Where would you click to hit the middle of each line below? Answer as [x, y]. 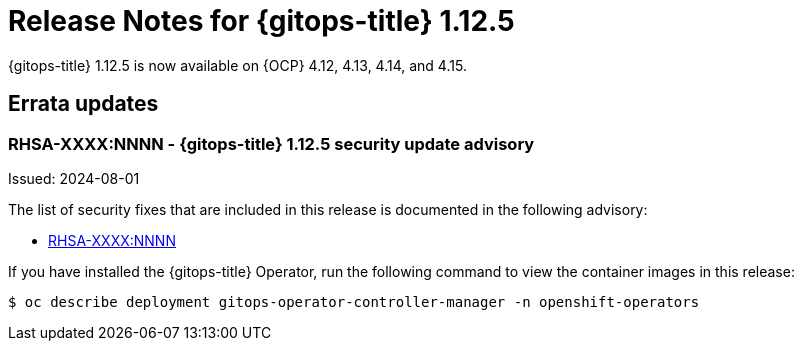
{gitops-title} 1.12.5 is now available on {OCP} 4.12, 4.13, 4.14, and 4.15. [237, 65]
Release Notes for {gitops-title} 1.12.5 [261, 21]
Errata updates [83, 104]
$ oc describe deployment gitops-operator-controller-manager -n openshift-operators [354, 301]
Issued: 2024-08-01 [74, 178]
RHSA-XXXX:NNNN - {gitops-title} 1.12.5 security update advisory [271, 143]
